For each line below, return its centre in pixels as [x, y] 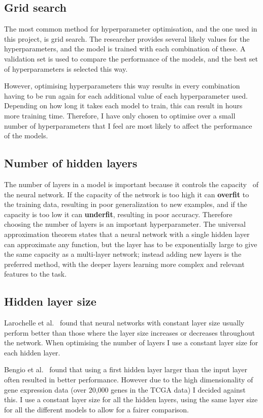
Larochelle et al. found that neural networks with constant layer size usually [124, 323]
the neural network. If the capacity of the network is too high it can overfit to [127, 194]
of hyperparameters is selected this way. [66, 68]
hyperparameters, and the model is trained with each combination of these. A [125, 49]
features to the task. [36, 274]
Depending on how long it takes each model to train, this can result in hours [123, 106]
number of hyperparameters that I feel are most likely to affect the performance [128, 125]
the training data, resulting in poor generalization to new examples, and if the [126, 204]
